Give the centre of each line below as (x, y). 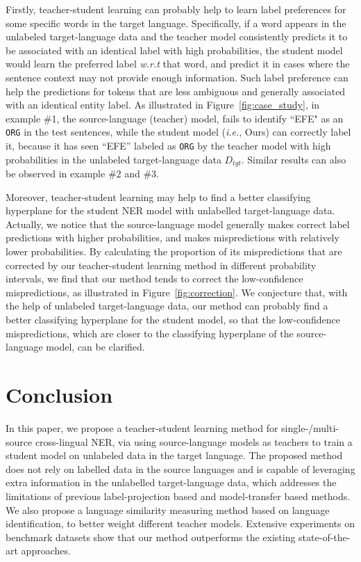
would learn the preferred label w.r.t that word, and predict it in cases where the (178, 64)
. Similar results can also (294, 159)
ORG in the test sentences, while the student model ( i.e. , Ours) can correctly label (178, 132)
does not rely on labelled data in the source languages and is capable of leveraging (180, 468)
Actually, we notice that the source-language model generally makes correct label (178, 224)
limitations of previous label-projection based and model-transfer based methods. (178, 496)
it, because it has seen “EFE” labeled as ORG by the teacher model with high (168, 145)
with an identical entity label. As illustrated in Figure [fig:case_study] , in (163, 105)
